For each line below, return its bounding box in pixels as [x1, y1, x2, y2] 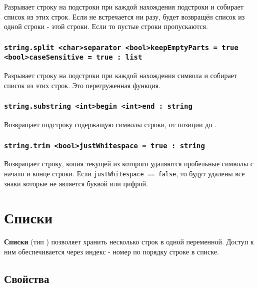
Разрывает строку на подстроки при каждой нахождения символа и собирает [4, 70, 237, 81]
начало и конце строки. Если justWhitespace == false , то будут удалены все [4, 168, 245, 178]
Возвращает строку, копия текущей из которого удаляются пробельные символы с [4, 158, 254, 169]
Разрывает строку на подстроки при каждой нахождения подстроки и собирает [4, 2, 243, 12]
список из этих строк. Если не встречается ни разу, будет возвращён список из [4, 11, 245, 22]
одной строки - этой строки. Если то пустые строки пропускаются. [4, 21, 208, 32]
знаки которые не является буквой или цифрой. [4, 178, 148, 188]
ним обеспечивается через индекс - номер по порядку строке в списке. [4, 246, 219, 256]
